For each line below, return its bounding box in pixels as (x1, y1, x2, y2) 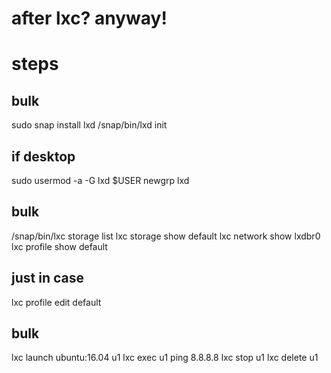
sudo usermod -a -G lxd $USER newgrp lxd (11, 175, 190, 186)
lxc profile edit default (11, 296, 102, 308)
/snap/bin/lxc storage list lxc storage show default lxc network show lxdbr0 (11, 230, 321, 242)
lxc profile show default (11, 240, 108, 252)
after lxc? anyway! (11, 7, 168, 30)
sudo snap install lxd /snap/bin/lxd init (11, 119, 168, 131)
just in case (11, 270, 84, 287)
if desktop (11, 148, 76, 165)
